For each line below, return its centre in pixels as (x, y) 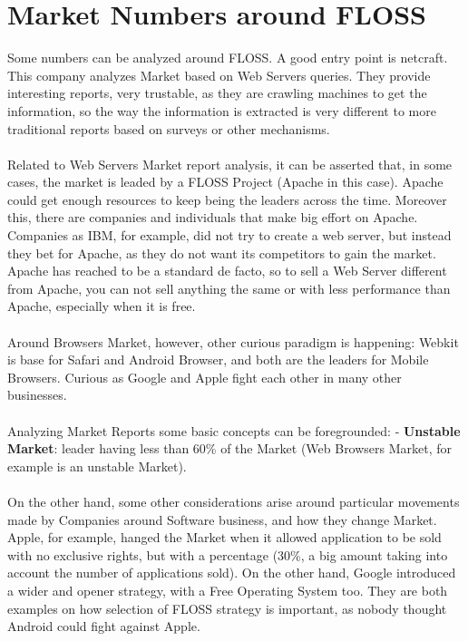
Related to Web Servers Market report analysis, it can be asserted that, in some (230, 164)
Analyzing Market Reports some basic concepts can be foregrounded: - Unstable (234, 430)
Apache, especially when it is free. (102, 306)
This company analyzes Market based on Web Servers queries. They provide (219, 75)
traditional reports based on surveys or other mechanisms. (169, 128)
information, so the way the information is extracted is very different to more (222, 110)
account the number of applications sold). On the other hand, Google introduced (232, 573)
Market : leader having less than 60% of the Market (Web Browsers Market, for (230, 448)
